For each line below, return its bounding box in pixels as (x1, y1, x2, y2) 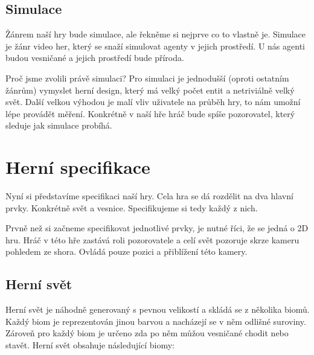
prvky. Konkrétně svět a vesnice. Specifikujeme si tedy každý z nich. (5, 201, 258, 214)
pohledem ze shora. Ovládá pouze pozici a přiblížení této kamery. (5, 245, 248, 258)
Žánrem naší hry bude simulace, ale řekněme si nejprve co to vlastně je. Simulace (5, 28, 306, 40)
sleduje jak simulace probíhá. (5, 119, 112, 132)
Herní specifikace (5, 155, 150, 179)
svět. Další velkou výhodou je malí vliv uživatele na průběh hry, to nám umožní (5, 95, 301, 108)
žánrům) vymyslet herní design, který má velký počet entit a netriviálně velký (5, 83, 295, 96)
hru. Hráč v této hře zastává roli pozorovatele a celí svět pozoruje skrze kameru (5, 233, 300, 246)
